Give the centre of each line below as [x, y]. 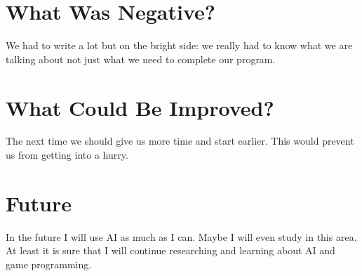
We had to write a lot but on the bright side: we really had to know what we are [179, 45]
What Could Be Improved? [140, 107]
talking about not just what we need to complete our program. [141, 59]
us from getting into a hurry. [67, 155]
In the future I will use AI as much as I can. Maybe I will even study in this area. [181, 236]
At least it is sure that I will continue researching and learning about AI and [170, 250]
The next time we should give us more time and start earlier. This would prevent [180, 141]
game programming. [49, 264]
